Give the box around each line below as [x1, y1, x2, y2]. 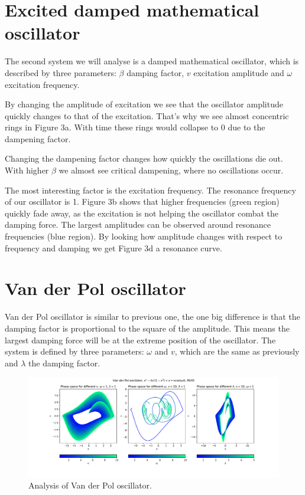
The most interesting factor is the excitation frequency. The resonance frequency [5, 183, 296, 196]
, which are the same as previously [174, 345, 300, 358]
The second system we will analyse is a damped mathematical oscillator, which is [5, 55, 299, 67]
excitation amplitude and [193, 66, 284, 78]
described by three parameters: [5, 66, 116, 78]
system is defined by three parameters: [5, 345, 144, 358]
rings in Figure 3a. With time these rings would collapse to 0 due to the [5, 121, 265, 133]
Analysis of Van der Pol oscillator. [28, 479, 152, 491]
